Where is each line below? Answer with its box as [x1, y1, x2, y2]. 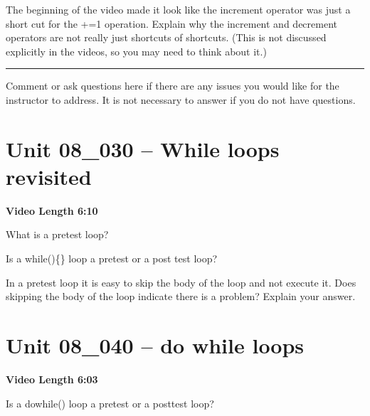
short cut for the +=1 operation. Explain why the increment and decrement [6, 16, 337, 31]
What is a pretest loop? [6, 227, 109, 242]
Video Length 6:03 [6, 371, 98, 386]
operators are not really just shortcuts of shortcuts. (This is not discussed [6, 30, 327, 45]
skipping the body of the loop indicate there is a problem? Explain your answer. [6, 289, 356, 304]
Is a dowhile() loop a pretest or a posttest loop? [6, 395, 214, 410]
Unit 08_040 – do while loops [6, 331, 305, 360]
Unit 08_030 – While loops [6, 134, 280, 163]
